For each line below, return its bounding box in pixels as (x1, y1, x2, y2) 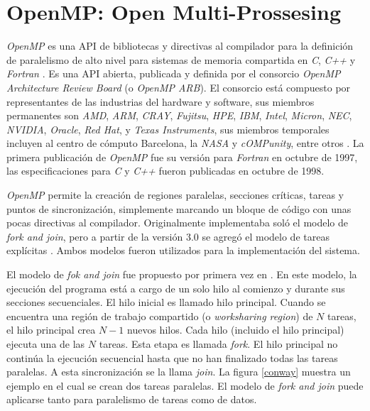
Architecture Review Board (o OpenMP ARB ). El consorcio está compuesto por (6, 80, 351, 94)
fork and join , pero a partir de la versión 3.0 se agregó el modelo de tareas (6, 229, 330, 243)
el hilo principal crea (6, 322, 96, 337)
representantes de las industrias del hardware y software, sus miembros (6, 94, 315, 109)
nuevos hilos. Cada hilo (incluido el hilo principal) (127, 322, 344, 337)
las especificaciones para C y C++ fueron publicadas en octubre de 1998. (6, 163, 325, 178)
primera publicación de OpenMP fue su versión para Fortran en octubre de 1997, (6, 149, 358, 164)
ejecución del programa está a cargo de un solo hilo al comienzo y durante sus (6, 280, 345, 295)
